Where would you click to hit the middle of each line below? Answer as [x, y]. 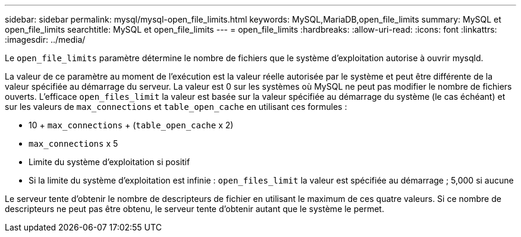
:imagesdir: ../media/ [45, 39]
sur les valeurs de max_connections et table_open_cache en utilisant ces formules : [176, 107]
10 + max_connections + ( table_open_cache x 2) [131, 125]
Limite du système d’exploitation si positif [109, 162]
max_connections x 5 [73, 143]
